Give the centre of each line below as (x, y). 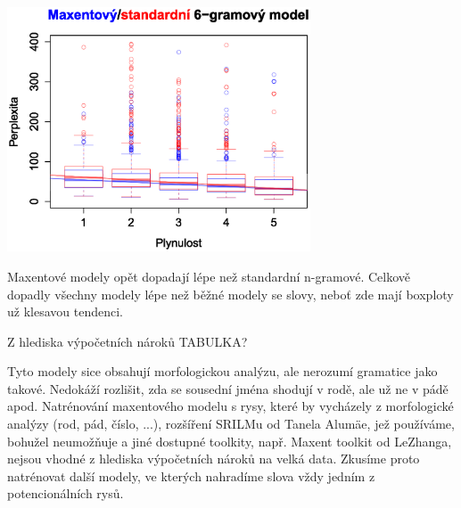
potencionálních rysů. (66, 493)
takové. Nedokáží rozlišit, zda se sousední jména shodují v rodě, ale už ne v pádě (228, 388)
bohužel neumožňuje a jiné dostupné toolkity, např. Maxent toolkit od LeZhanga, (230, 441)
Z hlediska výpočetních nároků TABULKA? (128, 341)
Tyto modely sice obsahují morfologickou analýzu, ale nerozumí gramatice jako (222, 371)
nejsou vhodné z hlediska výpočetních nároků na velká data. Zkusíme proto (214, 459)
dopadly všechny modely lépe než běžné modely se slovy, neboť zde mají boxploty (230, 294)
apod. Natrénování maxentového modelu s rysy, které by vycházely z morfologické (230, 406)
